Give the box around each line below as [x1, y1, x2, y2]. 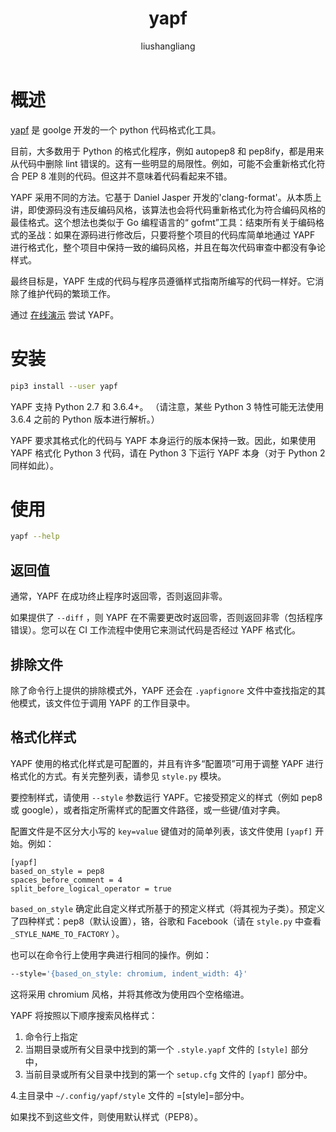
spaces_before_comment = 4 [10, 875, 123, 885]
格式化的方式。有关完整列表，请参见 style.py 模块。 [10, 770, 227, 782]
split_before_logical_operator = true [10, 883, 172, 894]
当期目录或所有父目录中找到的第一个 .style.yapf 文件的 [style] [24, 1043, 289, 1055]
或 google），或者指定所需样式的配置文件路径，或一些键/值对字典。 [10, 803, 286, 816]
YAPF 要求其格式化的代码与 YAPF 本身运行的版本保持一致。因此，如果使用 [10, 434, 317, 446]
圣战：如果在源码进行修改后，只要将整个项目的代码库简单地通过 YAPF [27, 228, 316, 241]
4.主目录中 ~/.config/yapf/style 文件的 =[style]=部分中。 [10, 1089, 250, 1101]
